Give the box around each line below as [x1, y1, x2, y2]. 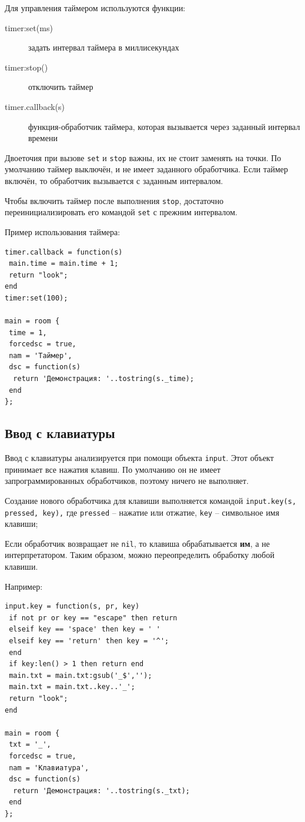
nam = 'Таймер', [9, 351, 72, 360]
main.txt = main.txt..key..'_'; [9, 683, 135, 691]
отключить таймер [28, 81, 93, 93]
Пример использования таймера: [5, 225, 120, 238]
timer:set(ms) [5, 21, 53, 34]
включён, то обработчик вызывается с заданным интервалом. [5, 175, 223, 186]
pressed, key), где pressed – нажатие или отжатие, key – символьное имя [5, 506, 280, 518]
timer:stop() [5, 61, 48, 73]
